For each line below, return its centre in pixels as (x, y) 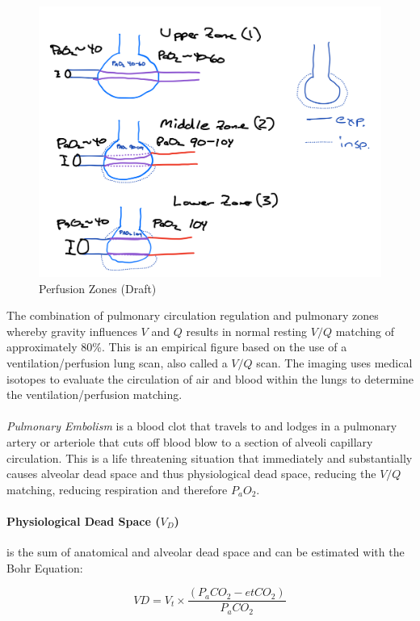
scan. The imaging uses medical (334, 362)
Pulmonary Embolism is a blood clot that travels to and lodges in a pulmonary (202, 426)
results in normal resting (247, 331)
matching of (365, 331)
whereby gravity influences (72, 331)
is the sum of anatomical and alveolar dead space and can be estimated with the (206, 552)
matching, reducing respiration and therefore (117, 489)
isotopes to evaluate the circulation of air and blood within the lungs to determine (210, 378)
